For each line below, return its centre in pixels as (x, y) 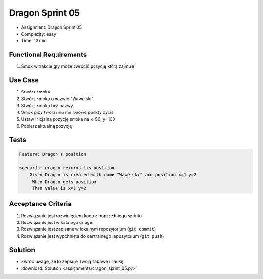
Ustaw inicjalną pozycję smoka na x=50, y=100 (68, 119)
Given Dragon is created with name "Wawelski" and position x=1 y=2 (113, 175)
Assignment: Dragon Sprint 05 (52, 27)
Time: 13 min (34, 41)
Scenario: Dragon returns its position (67, 168)
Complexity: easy (38, 34)
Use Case (24, 80)
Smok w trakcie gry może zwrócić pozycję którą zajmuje (78, 66)
